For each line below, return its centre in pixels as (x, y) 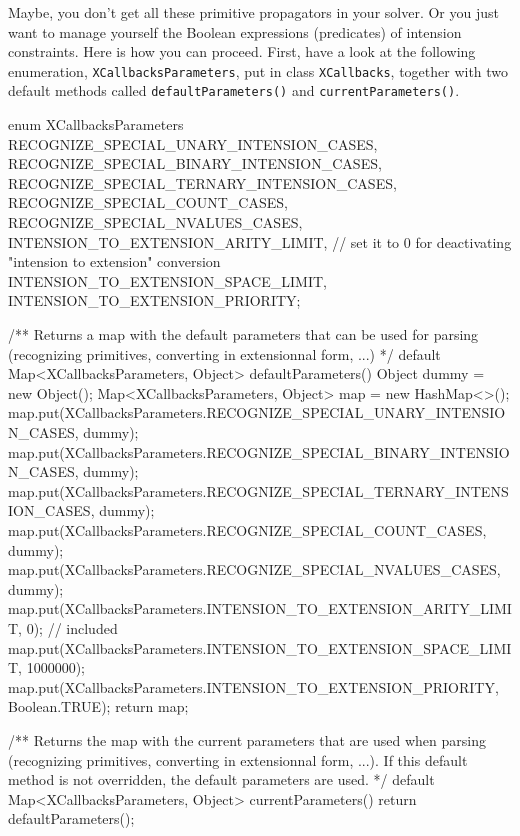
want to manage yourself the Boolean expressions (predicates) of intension (235, 31)
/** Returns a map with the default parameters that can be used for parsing (243, 334)
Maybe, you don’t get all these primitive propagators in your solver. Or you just (253, 12)
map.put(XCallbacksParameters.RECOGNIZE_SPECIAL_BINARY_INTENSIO (259, 451)
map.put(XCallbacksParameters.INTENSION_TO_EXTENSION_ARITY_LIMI (260, 608)
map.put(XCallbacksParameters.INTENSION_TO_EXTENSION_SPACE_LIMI (260, 647)
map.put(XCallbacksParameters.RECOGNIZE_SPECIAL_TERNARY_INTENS (258, 490)
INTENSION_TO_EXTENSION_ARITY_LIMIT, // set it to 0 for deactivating (260, 241)
